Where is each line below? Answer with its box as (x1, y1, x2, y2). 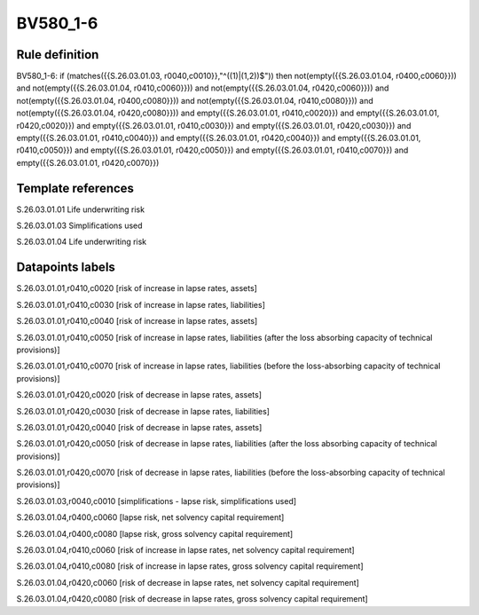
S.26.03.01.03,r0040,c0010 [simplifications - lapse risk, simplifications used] (16, 495, 297, 506)
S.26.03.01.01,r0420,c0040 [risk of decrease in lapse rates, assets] (16, 422, 263, 432)
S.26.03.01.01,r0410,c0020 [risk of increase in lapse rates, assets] (16, 283, 257, 294)
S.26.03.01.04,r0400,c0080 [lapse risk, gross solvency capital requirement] (16, 528, 294, 539)
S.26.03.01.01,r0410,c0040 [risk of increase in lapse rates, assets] (16, 316, 258, 327)
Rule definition (16, 47, 99, 62)
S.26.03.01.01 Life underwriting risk (16, 204, 145, 215)
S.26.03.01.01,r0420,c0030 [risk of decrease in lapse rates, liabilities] (16, 406, 271, 416)
